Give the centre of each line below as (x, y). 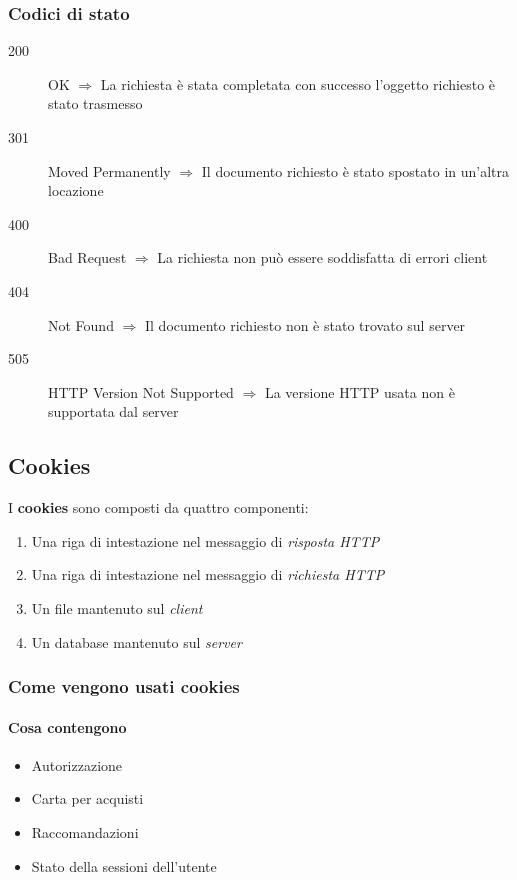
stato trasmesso (95, 103)
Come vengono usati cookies (124, 686)
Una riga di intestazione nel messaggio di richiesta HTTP (208, 574)
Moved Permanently (109, 170)
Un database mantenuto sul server (136, 641)
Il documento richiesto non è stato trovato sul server (305, 324)
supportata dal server (113, 411)
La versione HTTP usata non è (359, 391)
